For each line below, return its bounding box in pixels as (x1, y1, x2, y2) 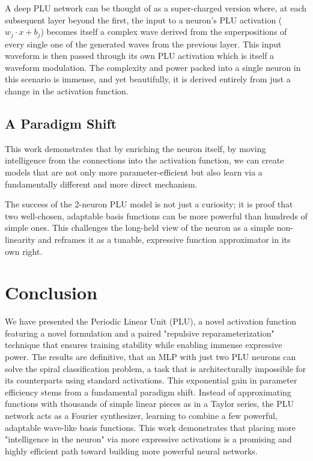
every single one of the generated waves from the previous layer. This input (5, 37, 282, 50)
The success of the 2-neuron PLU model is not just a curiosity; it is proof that (5, 198, 293, 210)
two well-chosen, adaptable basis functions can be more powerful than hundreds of (5, 209, 308, 222)
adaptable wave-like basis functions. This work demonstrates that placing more (5, 421, 296, 433)
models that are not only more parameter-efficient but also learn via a (5, 166, 263, 178)
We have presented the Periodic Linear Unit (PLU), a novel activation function (5, 315, 297, 328)
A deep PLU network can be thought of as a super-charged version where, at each (5, 2, 307, 14)
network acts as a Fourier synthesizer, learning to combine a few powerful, (5, 409, 278, 422)
